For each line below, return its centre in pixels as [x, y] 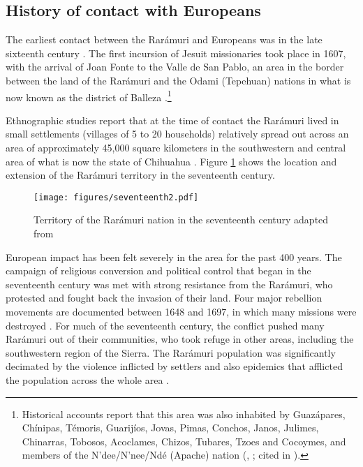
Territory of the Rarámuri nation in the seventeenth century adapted [181, 220]
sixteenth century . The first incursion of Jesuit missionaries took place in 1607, [176, 53]
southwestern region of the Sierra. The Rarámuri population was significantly [171, 352]
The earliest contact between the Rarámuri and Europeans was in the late [164, 39]
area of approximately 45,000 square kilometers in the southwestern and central [176, 148]
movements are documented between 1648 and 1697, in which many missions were [181, 312]
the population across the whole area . [87, 379]
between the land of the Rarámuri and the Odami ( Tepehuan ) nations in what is [178, 80]
